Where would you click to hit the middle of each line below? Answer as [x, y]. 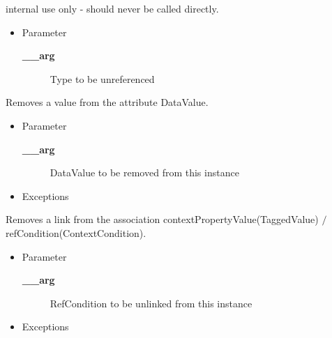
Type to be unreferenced [102, 78]
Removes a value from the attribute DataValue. [107, 102]
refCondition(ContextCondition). [76, 232]
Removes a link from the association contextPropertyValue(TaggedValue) [162, 219]
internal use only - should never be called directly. [112, 8]
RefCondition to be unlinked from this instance [151, 303]
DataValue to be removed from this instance [144, 172]
